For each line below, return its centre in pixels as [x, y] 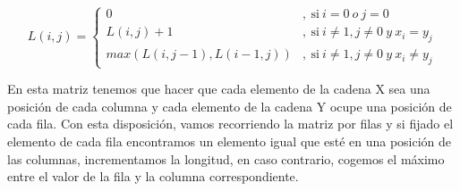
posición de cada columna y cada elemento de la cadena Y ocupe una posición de [230, 106]
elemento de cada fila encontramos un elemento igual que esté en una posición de [230, 141]
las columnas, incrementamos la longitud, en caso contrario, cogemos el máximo [226, 158]
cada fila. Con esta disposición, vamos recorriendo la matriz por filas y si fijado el [230, 124]
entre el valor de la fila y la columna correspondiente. [153, 176]
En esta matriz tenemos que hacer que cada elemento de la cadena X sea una [219, 89]
